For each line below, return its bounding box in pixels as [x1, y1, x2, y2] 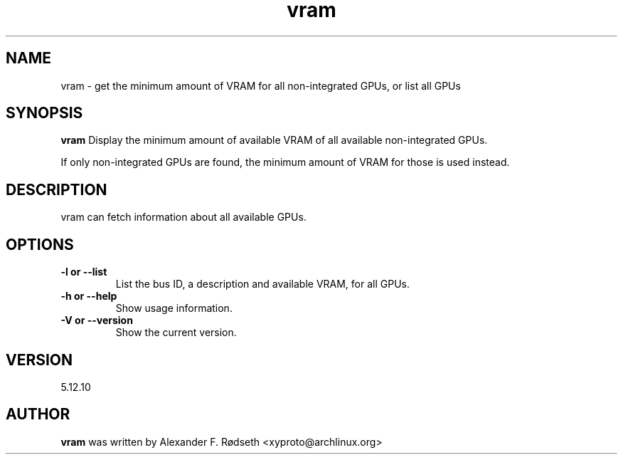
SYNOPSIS [6, 104, 83, 122]
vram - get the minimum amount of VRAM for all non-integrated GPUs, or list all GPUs [60, 79, 461, 92]
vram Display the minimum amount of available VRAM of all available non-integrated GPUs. [60, 134, 488, 147]
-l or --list [60, 266, 107, 278]
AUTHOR [6, 405, 70, 424]
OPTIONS [6, 235, 74, 253]
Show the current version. [115, 326, 237, 339]
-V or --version [60, 314, 133, 327]
